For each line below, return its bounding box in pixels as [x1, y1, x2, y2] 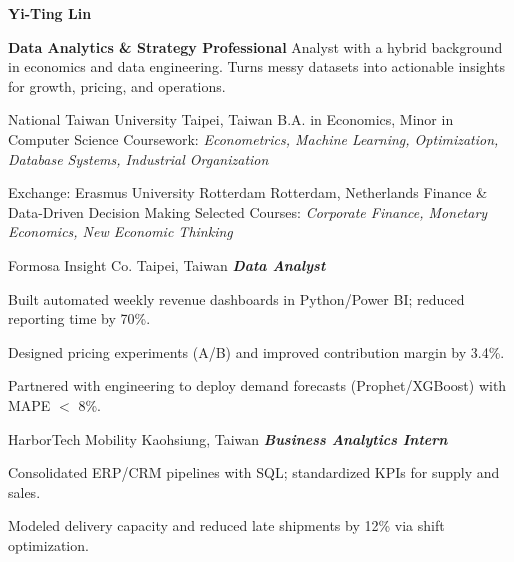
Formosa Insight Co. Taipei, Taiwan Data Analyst [8, 254, 326, 275]
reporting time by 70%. [8, 308, 151, 329]
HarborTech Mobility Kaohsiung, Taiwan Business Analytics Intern [8, 428, 448, 449]
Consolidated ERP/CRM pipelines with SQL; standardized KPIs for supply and [8, 462, 500, 483]
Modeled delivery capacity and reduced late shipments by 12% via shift [8, 515, 445, 536]
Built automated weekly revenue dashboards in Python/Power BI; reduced [8, 288, 465, 309]
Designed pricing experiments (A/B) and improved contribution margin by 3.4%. [8, 341, 505, 362]
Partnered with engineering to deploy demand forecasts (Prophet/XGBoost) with [8, 375, 507, 396]
